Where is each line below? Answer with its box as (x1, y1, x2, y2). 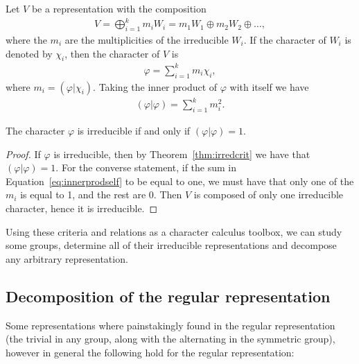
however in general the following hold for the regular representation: (6, 345, 295, 359)
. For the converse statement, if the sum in (55, 160, 236, 175)
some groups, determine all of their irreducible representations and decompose (6, 238, 337, 252)
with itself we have (229, 79, 309, 94)
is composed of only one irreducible (193, 187, 344, 202)
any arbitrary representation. (6, 251, 128, 266)
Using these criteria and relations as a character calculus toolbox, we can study (6, 224, 342, 239)
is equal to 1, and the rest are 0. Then (20, 187, 182, 202)
